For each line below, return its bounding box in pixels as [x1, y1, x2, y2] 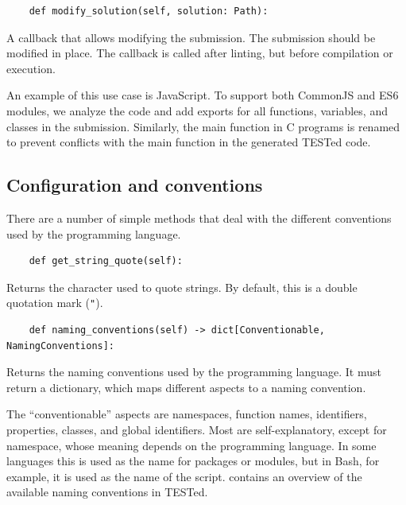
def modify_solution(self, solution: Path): [29, 6, 269, 17]
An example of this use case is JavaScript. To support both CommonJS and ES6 [6, 87, 399, 103]
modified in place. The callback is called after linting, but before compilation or [6, 45, 393, 61]
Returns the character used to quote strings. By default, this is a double [6, 278, 358, 295]
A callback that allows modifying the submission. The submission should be [6, 29, 376, 45]
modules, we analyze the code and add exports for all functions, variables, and [6, 102, 388, 118]
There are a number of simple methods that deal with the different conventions [6, 209, 392, 226]
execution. [6, 60, 56, 76]
